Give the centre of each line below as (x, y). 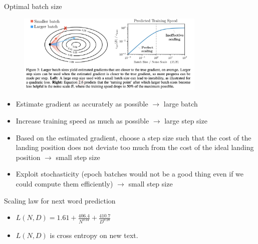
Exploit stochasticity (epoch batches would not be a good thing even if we (130, 174)
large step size (186, 120)
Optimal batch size (33, 6)
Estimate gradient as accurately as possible (82, 104)
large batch (181, 104)
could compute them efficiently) (64, 183)
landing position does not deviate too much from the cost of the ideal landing (135, 147)
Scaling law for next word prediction (60, 200)
